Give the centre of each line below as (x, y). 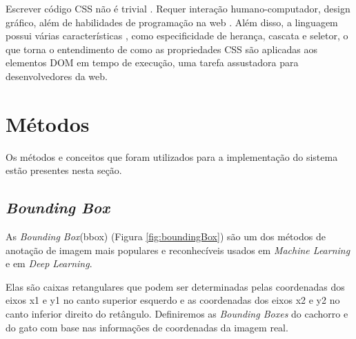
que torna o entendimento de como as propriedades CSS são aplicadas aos (161, 49)
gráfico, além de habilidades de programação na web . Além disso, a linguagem (172, 22)
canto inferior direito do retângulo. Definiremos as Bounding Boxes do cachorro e (177, 314)
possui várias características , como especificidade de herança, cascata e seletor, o (177, 36)
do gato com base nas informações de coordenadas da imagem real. (147, 327)
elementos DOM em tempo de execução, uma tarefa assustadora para (152, 62)
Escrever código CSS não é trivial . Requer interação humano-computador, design (178, 8)
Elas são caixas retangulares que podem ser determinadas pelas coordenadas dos (175, 286)
